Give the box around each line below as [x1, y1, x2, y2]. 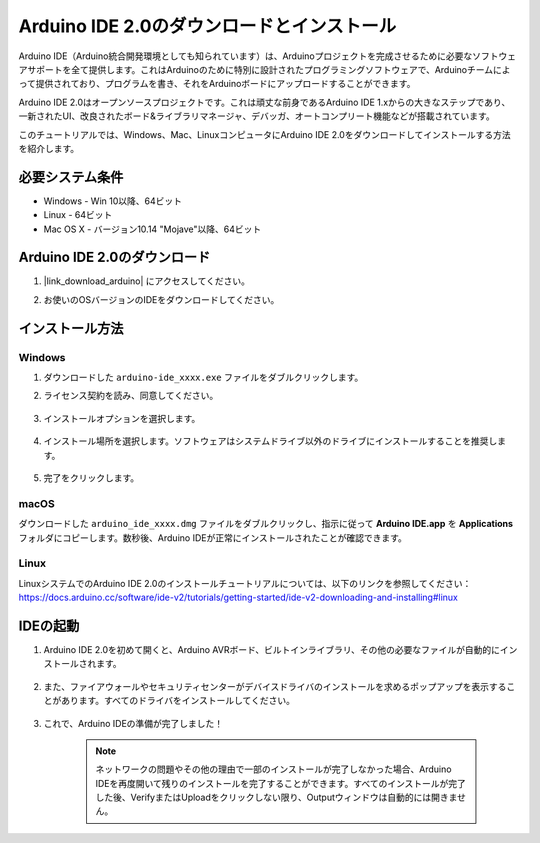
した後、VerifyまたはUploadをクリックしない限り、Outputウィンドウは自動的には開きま [95, 791, 458, 804]
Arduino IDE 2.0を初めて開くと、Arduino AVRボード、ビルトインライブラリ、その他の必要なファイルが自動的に [43, 643, 500, 655]
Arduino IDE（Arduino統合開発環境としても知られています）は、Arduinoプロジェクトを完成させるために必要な [18, 50, 473, 62]
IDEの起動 [18, 617, 80, 634]
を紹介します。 [18, 142, 80, 154]
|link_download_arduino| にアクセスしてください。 [43, 275, 250, 287]
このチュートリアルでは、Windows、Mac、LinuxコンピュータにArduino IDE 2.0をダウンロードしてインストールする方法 [18, 128, 511, 140]
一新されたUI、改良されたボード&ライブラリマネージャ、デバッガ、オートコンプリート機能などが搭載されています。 [18, 110, 495, 122]
